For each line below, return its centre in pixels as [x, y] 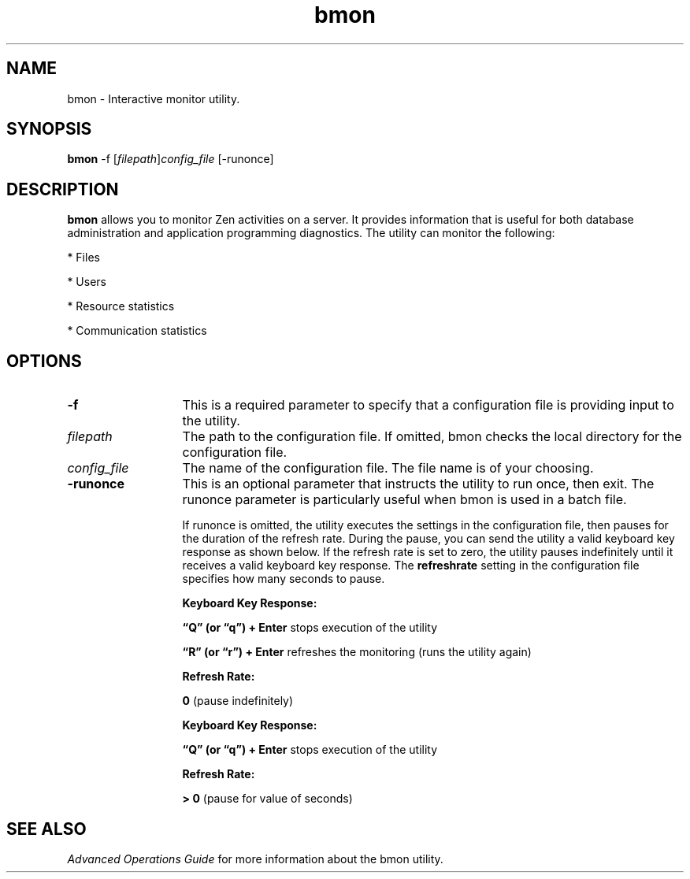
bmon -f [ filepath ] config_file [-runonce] [171, 159]
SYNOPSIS [49, 129]
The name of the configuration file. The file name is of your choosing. [388, 468]
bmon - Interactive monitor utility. [154, 98]
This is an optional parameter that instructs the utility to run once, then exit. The [418, 484]
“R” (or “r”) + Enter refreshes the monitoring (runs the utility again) [357, 652]
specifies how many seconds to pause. [284, 579]
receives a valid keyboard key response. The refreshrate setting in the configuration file [411, 566]
